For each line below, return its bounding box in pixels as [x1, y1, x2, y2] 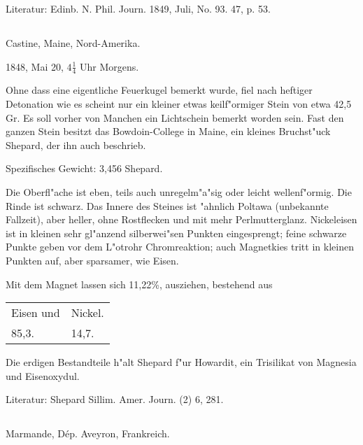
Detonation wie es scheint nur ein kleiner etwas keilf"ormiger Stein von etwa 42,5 [6, 97, 352, 111]
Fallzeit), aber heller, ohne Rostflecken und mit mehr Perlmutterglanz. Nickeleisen [6, 212, 357, 227]
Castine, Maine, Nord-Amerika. [6, 35, 141, 50]
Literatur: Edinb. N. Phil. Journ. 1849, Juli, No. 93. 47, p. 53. [6, 1, 271, 15]
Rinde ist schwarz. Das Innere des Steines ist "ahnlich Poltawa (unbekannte [6, 198, 329, 213]
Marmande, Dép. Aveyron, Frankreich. [6, 426, 170, 441]
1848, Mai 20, [6, 59, 64, 73]
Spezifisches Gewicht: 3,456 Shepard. [6, 161, 163, 176]
